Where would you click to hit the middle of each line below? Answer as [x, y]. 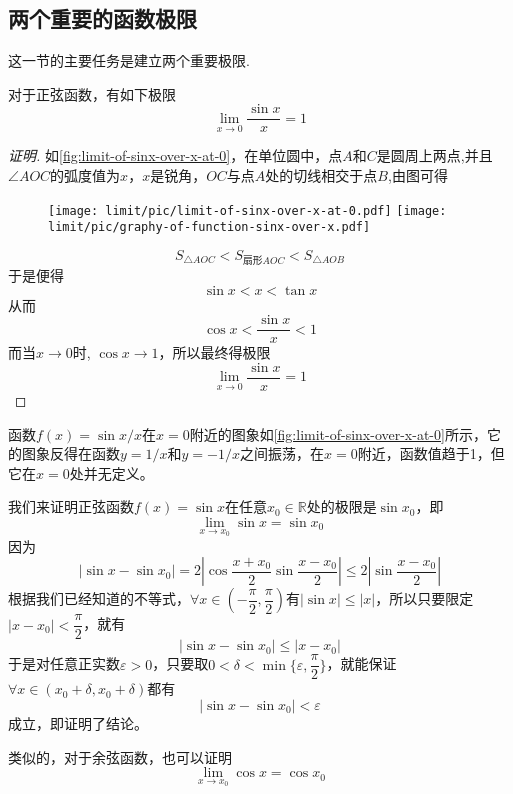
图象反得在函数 [70, 453]
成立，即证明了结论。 [78, 722]
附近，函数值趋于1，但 [431, 453]
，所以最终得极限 [214, 352]
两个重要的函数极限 [102, 18]
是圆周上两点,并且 [434, 155]
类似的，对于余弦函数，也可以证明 [120, 756]
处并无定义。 [111, 472]
